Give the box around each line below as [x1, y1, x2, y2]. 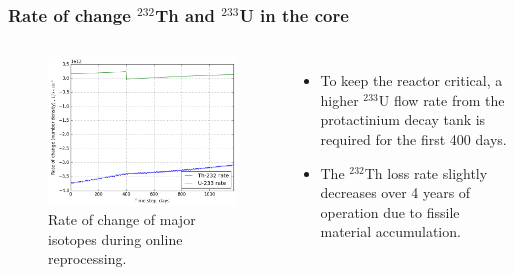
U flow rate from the [378, 89, 505, 110]
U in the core [239, 2, 349, 27]
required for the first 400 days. [320, 129, 507, 149]
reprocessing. [48, 248, 127, 269]
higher [320, 89, 359, 110]
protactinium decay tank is [320, 109, 486, 130]
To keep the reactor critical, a [320, 70, 503, 91]
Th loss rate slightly [364, 162, 488, 183]
